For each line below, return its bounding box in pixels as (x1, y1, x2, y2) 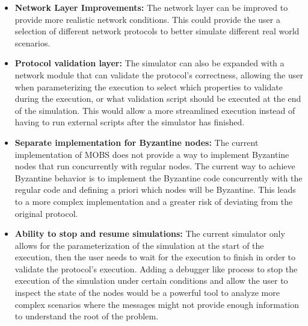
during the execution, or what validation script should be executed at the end (14, 92, 301, 105)
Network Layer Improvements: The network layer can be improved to (14, 1, 288, 13)
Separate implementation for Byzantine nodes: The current (14, 136, 259, 148)
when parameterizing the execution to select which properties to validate (14, 80, 283, 93)
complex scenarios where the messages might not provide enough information (14, 298, 300, 310)
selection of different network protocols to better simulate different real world (14, 25, 300, 37)
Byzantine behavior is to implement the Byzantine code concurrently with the (14, 171, 303, 184)
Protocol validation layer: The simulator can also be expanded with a (14, 57, 285, 69)
